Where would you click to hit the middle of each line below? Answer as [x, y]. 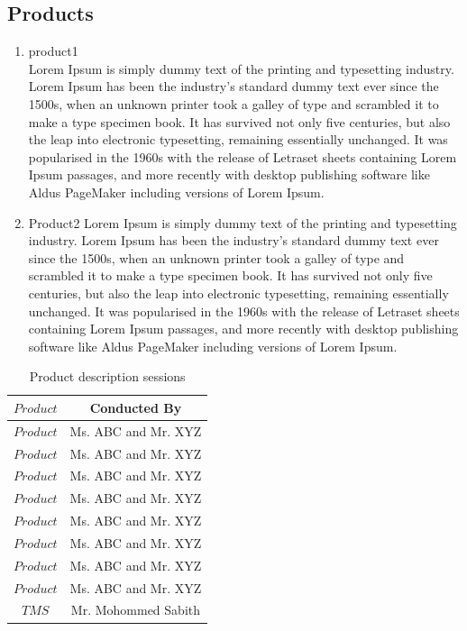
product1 [53, 51]
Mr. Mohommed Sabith [136, 610]
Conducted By [136, 407]
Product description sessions [107, 376]
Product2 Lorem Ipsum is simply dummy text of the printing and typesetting [243, 222]
